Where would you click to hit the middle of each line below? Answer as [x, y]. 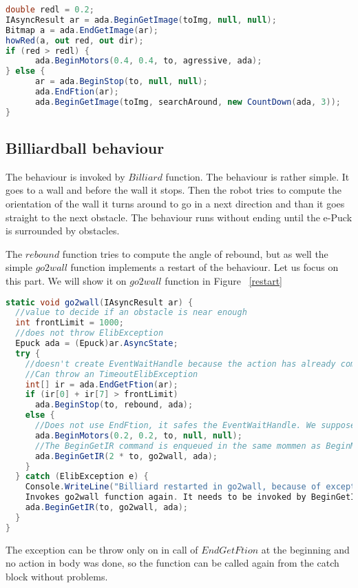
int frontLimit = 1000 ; [70, 323]
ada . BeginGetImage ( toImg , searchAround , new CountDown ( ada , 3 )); [188, 102]
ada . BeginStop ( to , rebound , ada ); [114, 405]
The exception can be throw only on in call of [102, 549]
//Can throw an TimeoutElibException [112, 374]
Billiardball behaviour [85, 148]
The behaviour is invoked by [65, 176]
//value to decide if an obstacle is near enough [131, 313]
